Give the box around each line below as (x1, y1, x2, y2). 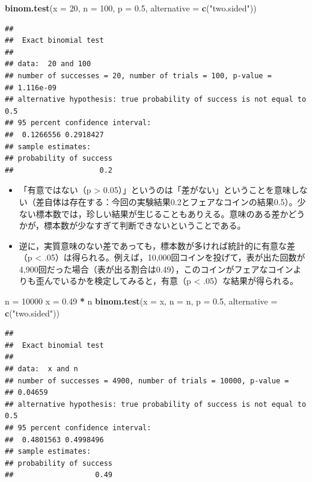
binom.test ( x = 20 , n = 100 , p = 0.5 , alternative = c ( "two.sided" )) (5, 2, 257, 14)
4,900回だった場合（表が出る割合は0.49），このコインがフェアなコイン (19, 262, 293, 275)
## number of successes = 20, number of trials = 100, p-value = (5, 71, 272, 80)
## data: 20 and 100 (5, 60, 91, 69)
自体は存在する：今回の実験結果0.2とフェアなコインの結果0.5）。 (44, 195, 298, 208)
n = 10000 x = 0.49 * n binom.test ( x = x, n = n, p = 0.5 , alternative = (5, 295, 278, 307)
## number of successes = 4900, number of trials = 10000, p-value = (5, 376, 289, 385)
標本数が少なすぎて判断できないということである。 (43, 219, 246, 232)
